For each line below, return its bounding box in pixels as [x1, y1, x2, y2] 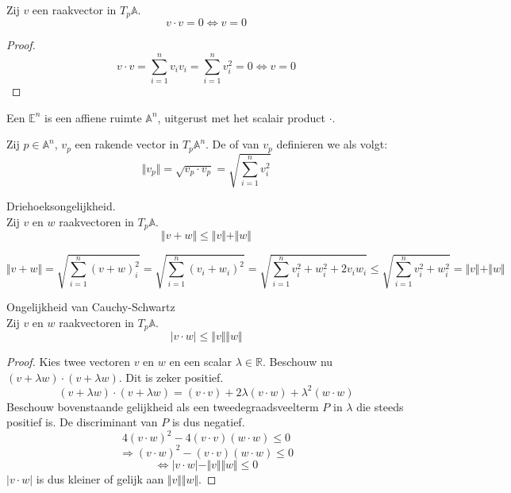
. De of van [206, 136, 259, 152]
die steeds [356, 398, 404, 414]
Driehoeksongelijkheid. [6, 198, 116, 214]
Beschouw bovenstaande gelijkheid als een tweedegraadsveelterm [6, 398, 319, 414]
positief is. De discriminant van [6, 414, 158, 430]
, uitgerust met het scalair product [157, 109, 326, 125]
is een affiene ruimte [44, 109, 142, 125]
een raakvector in [32, 2, 117, 17]
